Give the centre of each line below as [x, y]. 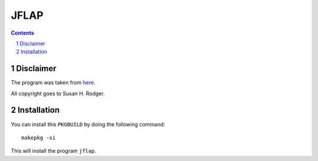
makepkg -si [39, 137]
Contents [23, 33]
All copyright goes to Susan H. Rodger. [58, 93]
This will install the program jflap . [54, 151]
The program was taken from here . [53, 83]
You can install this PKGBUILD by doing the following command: [88, 124]
